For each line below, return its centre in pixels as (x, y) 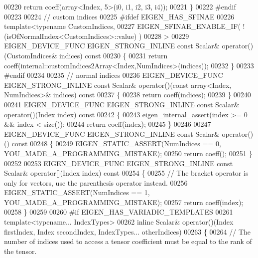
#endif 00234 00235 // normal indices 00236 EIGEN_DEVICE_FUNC (114, 75)
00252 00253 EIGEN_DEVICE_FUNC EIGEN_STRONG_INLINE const (119, 163)
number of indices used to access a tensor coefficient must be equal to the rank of (128, 241)
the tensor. (20, 251)
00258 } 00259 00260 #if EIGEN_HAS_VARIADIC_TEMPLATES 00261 (119, 212)
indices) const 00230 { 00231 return (113, 55)
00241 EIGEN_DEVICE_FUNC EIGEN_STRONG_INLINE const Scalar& (122, 104)
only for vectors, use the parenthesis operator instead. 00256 (96, 182)
